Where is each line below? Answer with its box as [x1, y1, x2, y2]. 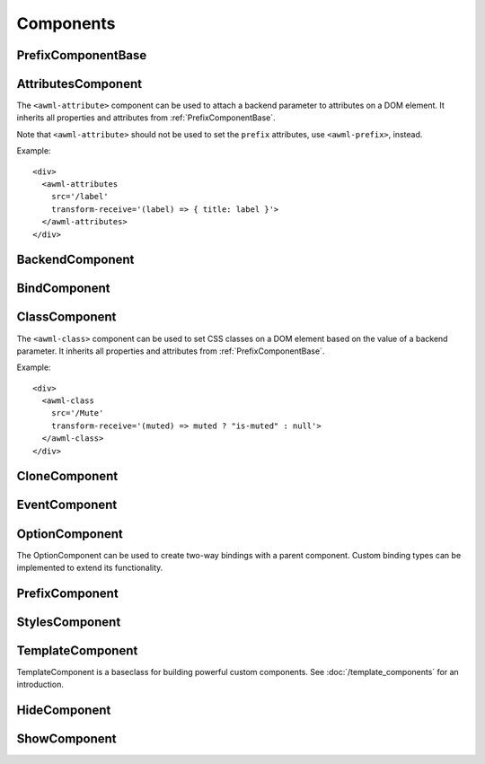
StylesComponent [16, 614, 121, 629]
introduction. [16, 679, 65, 690]
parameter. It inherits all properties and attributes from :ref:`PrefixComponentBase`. [16, 346, 325, 356]
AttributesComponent [16, 76, 143, 92]
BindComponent [16, 281, 110, 296]
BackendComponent [16, 252, 135, 268]
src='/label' [50, 191, 109, 202]
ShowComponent [16, 732, 117, 747]
